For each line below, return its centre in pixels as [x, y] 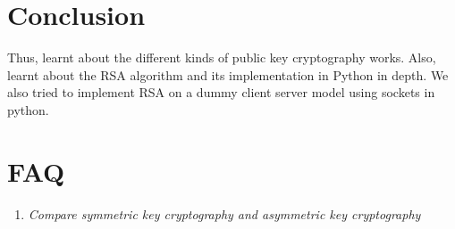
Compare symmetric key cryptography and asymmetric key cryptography [224, 213]
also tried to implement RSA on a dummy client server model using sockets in [221, 92]
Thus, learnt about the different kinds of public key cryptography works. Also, [222, 57]
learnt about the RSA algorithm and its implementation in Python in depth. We [228, 74]
